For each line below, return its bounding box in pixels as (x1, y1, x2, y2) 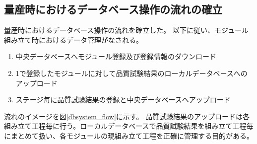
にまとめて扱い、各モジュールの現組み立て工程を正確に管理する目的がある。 (4, 130, 254, 141)
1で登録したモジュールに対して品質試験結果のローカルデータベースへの (15, 68, 248, 78)
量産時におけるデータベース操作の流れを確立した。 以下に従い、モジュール (4, 25, 249, 35)
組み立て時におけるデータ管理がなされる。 (4, 34, 143, 45)
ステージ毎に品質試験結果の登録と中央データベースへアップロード (15, 94, 231, 105)
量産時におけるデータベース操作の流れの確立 (4, 1, 222, 17)
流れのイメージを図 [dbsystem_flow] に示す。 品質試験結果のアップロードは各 (4, 111, 250, 121)
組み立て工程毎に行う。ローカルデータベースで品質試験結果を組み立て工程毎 (4, 121, 254, 131)
